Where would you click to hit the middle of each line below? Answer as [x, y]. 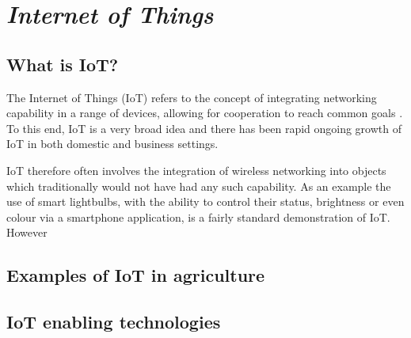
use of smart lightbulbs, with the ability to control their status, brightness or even [205, 201]
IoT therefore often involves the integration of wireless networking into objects [196, 170]
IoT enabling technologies [114, 322]
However [27, 232]
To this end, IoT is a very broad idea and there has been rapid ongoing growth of [204, 128]
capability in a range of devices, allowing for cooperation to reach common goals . [205, 113]
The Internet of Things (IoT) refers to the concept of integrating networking [192, 97]
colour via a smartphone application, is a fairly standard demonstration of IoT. [198, 216]
